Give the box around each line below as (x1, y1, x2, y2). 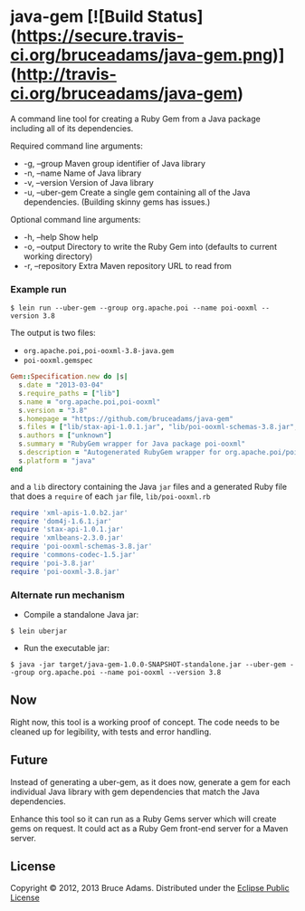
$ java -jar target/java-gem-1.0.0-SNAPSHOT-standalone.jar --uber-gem (10, 660, 286, 669)
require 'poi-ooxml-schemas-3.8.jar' (10, 542, 153, 551)
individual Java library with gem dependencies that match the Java (10, 786, 261, 797)
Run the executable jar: (23, 643, 110, 654)
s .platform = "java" (18, 455, 96, 465)
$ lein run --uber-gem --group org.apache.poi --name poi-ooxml (10, 303, 258, 313)
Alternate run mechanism (10, 589, 125, 601)
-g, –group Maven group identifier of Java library (23, 158, 206, 168)
